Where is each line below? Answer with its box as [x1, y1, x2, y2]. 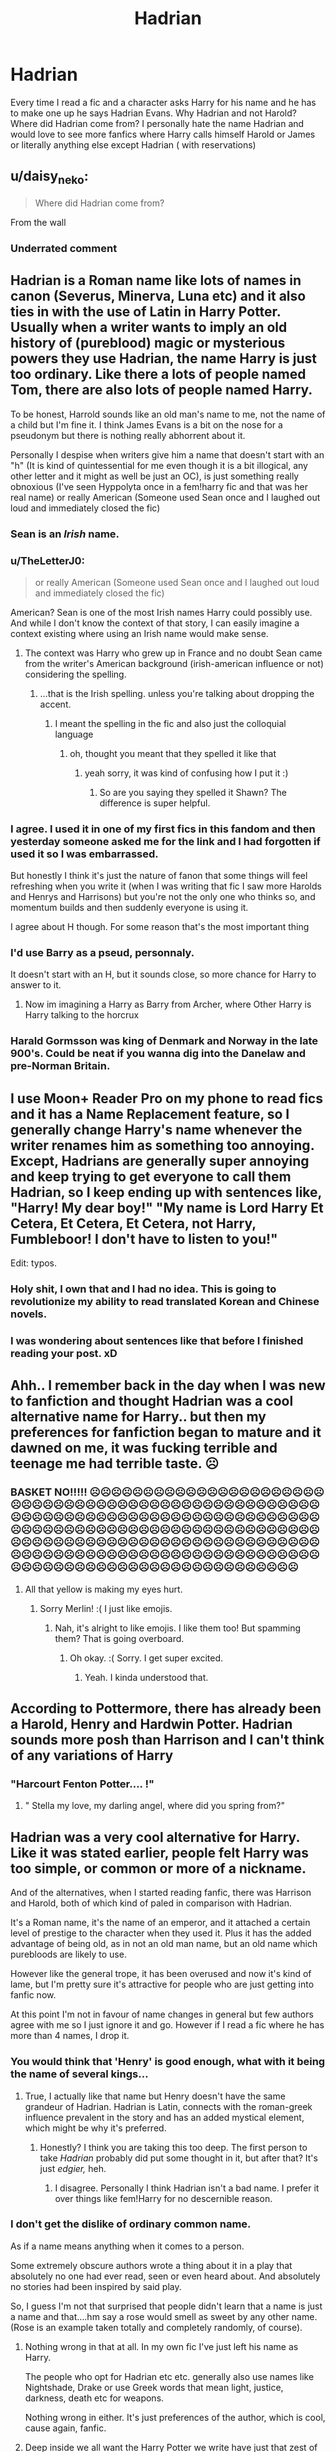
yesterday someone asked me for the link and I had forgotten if [10, 834, 321, 848]
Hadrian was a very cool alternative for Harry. [10, 1828, 300, 1846]
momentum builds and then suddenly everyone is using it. [10, 902, 249, 914]
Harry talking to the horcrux [24, 1009, 140, 1021]
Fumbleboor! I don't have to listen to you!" [10, 1230, 278, 1247]
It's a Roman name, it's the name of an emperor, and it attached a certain [10, 1917, 311, 1929]
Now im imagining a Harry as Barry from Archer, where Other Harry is [24, 998, 312, 1011]
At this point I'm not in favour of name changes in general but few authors [10, 2008, 314, 2021]
